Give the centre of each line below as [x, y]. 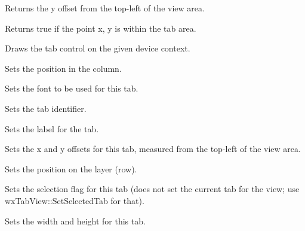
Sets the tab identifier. [46, 108]
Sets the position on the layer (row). [71, 168]
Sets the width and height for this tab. [75, 221]
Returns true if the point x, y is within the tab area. [101, 28]
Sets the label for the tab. [52, 128]
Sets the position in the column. [63, 68]
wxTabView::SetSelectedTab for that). [75, 200]
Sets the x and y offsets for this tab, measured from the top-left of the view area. [153, 149]
